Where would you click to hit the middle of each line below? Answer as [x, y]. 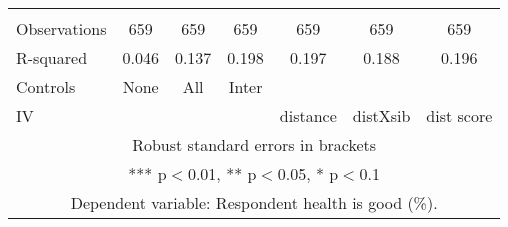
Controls [46, 86]
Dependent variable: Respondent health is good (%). [254, 202]
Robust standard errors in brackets [254, 144]
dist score [459, 115]
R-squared [52, 57]
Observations [61, 28]
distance [308, 115]
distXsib [381, 115]
